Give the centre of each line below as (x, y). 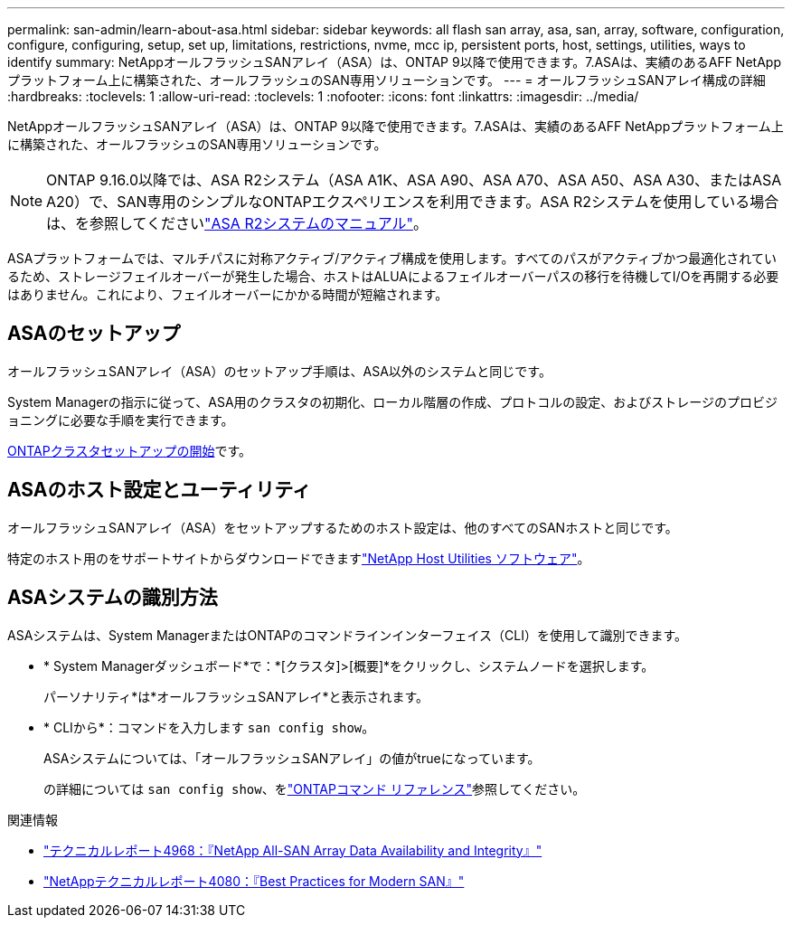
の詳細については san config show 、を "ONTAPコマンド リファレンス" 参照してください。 (315, 788)
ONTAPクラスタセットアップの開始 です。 (130, 450)
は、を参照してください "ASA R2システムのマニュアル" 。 (237, 223)
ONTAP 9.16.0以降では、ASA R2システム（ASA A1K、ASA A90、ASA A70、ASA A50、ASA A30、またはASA (414, 180)
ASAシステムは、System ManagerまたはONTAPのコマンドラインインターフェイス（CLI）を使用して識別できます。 (348, 635)
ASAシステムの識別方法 (113, 598)
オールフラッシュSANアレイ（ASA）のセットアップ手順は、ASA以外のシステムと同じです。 (279, 371)
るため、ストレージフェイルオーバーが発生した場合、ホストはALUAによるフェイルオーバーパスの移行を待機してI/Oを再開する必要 (393, 276)
